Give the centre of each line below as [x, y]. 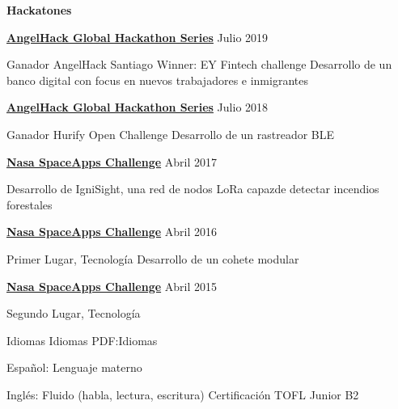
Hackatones [39, 10]
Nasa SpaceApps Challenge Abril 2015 [112, 286]
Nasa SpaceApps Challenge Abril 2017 [112, 161]
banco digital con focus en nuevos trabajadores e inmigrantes [157, 80]
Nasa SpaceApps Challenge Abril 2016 [112, 232]
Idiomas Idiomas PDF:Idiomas [82, 340]
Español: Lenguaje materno [74, 367]
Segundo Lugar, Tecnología [74, 313]
